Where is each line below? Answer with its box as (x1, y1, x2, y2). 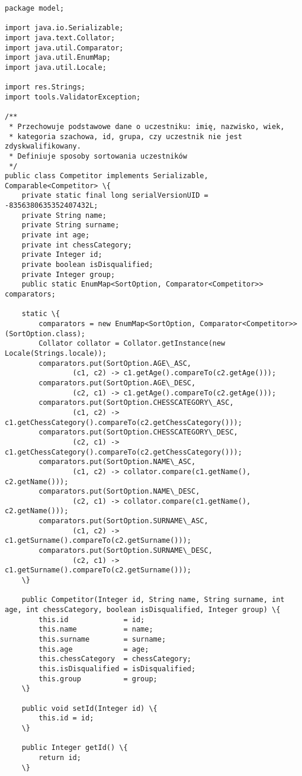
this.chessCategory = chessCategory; (38, 655, 191, 664)
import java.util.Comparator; (5, 43, 124, 52)
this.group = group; (38, 674, 158, 683)
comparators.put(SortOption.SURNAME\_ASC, (38, 517, 208, 526)
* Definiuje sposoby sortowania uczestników (9, 152, 187, 160)
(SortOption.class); (5, 329, 86, 338)
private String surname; (21, 221, 120, 230)
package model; (5, 4, 65, 12)
